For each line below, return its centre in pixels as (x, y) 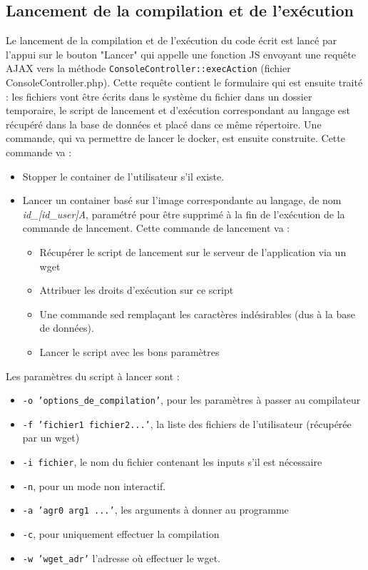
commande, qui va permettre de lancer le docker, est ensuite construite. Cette (175, 138)
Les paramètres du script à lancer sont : (93, 376)
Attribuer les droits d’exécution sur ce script (137, 290)
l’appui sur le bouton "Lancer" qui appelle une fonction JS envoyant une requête (181, 54)
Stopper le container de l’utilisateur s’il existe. (123, 176)
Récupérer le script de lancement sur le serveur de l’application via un (193, 251)
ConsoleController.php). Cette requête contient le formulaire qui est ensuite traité (184, 82)
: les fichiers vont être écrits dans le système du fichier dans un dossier (159, 96)
